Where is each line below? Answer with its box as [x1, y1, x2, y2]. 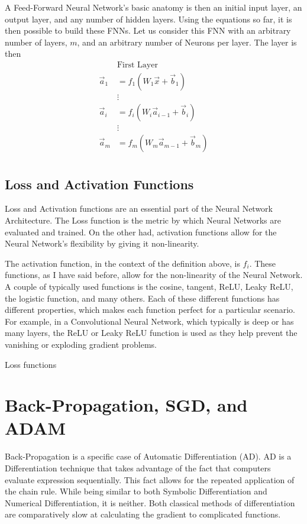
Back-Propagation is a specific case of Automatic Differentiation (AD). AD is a [5, 450, 292, 462]
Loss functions [5, 358, 57, 370]
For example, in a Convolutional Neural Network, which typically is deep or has [5, 315, 294, 327]
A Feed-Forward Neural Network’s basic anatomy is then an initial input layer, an [5, 1, 302, 13]
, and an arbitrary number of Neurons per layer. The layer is [77, 35, 297, 48]
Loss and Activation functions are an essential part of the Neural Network [5, 202, 273, 215]
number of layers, [5, 35, 67, 48]
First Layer [117, 60, 158, 69]
